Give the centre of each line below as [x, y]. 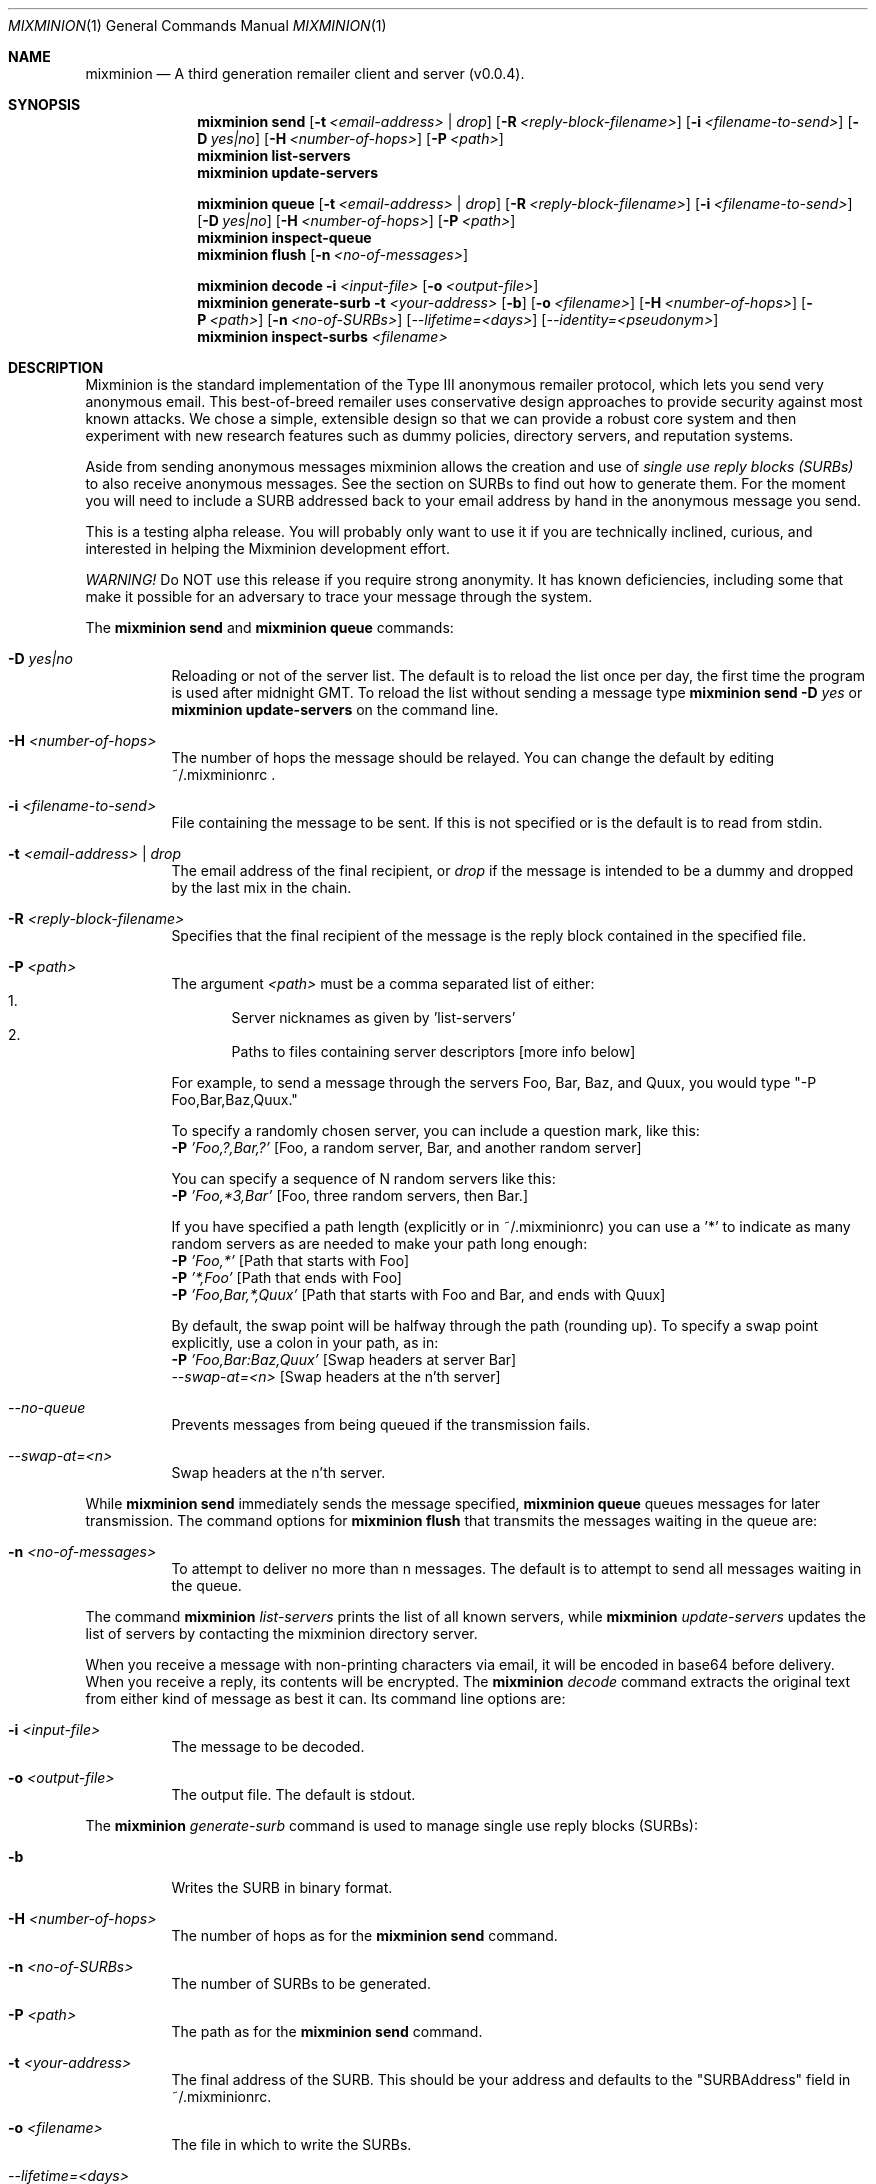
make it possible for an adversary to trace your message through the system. [339, 596]
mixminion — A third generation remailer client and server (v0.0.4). [305, 73]
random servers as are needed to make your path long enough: [379, 1243]
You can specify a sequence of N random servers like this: [363, 1178]
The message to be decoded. [268, 1746]
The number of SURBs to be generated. [301, 1983]
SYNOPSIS [44, 104]
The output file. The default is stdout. [293, 1794]
